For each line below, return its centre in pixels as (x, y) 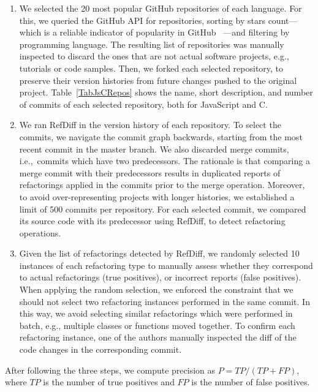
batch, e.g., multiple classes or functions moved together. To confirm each (157, 325)
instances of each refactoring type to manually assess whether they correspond (166, 265)
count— (283, 20)
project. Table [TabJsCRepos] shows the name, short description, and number (166, 92)
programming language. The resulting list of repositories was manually (152, 44)
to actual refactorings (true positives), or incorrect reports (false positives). (160, 277)
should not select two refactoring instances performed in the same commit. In (165, 301)
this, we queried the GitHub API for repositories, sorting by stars (142, 20)
